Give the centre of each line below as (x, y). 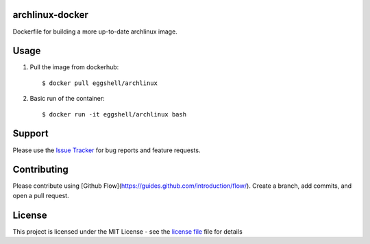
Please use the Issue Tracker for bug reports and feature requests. (107, 150)
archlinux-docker (50, 15)
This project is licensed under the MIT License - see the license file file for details (127, 231)
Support (30, 134)
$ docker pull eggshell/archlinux (100, 83)
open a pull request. (41, 195)
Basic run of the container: (67, 99)
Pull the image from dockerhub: (74, 67)
